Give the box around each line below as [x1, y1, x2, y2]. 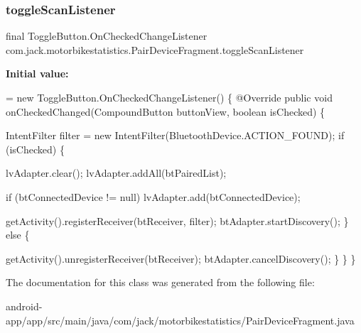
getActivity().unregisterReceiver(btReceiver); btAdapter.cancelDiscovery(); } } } [6, 251, 356, 266]
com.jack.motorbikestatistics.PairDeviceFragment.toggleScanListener [6, 42, 304, 57]
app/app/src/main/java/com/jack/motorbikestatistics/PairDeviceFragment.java [6, 312, 355, 327]
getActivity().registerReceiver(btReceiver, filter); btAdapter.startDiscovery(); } [6, 213, 349, 228]
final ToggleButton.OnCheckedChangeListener [6, 28, 208, 43]
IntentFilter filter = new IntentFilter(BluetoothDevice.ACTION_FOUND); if [6, 128, 345, 143]
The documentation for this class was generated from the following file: [6, 275, 315, 290]
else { [6, 227, 30, 242]
